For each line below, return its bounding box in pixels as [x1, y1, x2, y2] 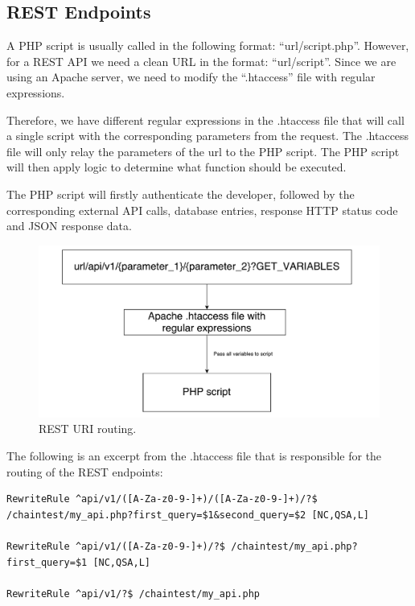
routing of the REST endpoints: [6, 463, 163, 480]
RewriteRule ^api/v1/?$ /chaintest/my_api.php [6, 587, 260, 600]
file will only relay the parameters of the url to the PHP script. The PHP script [6, 142, 400, 159]
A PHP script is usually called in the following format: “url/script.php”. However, [6, 37, 409, 54]
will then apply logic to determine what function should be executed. [6, 159, 347, 175]
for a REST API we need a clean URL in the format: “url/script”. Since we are [6, 52, 397, 69]
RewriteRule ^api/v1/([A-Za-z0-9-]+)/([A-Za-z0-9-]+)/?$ [6, 493, 318, 505]
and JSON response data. [6, 217, 132, 234]
